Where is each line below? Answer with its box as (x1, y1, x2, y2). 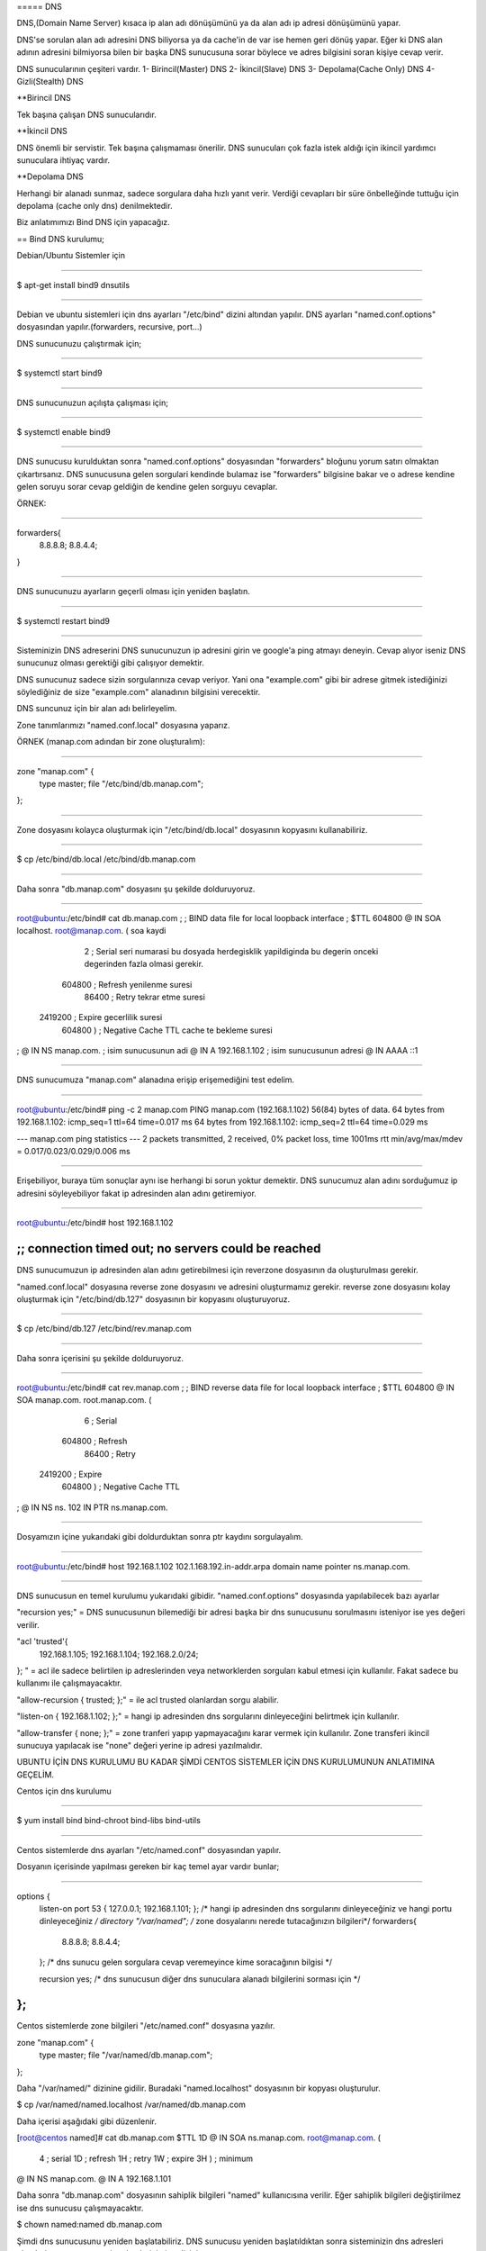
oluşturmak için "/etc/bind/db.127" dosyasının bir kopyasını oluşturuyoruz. (16, 1293, 291, 1305)
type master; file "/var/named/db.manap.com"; (39, 2049, 213, 2061)
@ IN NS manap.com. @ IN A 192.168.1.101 (16, 2174, 171, 2183)
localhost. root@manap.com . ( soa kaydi (16, 926, 166, 936)
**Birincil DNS (16, 93, 72, 104)
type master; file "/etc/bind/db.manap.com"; (39, 779, 204, 790)
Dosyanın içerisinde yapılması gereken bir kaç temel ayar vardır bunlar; (16, 1861, 280, 1872)
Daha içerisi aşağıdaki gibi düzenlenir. (16, 2116, 157, 2127)
